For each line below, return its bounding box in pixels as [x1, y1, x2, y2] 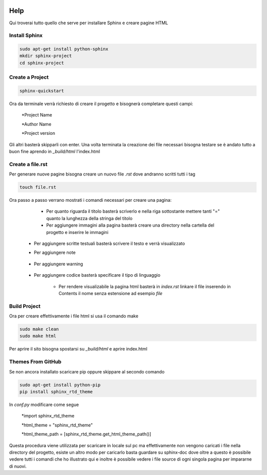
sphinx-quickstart [19, 88, 64, 94]
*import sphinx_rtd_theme [21, 413, 75, 419]
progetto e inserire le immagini [46, 229, 109, 235]
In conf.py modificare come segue [9, 402, 79, 408]
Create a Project [9, 74, 49, 81]
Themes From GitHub [9, 358, 62, 365]
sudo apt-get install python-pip [19, 382, 101, 388]
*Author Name [21, 121, 51, 127]
